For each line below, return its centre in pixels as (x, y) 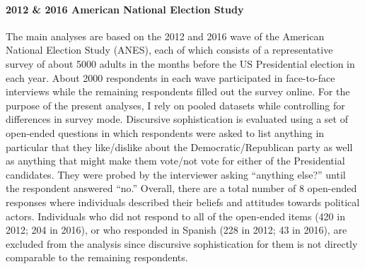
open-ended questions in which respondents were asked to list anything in (165, 132)
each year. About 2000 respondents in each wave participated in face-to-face (170, 77)
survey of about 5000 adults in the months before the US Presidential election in (180, 63)
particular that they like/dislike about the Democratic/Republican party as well (179, 147)
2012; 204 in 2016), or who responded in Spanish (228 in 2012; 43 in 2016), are (176, 230)
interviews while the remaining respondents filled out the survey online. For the (178, 91)
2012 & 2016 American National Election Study (125, 9)
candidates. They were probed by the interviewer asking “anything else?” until (176, 174)
